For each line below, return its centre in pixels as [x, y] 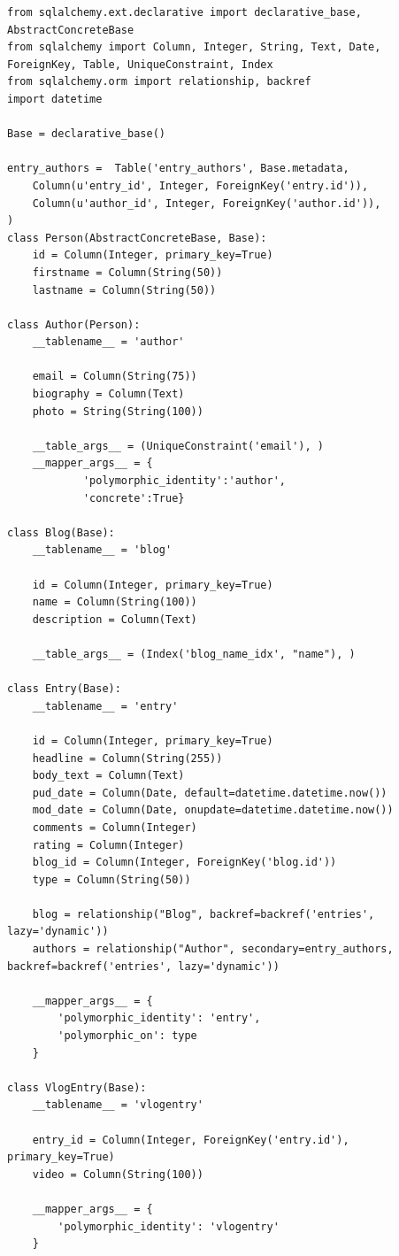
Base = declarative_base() [86, 134]
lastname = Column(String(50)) [124, 290]
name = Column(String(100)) [115, 602]
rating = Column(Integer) [108, 845]
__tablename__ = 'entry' [105, 706]
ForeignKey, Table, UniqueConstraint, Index [140, 64]
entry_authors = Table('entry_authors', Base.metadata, [178, 169]
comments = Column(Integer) [115, 827]
